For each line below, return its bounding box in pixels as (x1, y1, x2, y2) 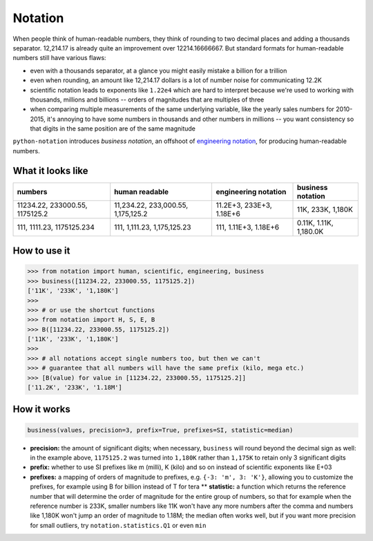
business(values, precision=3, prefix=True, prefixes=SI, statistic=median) (27, 426, 294, 434)
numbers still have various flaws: (12, 54, 106, 62)
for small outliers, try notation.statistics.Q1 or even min (30, 521, 207, 529)
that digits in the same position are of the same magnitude (30, 124, 196, 133)
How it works (12, 404, 70, 415)
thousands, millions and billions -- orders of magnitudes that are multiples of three (30, 95, 265, 104)
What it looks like (12, 164, 89, 176)
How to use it (12, 245, 70, 257)
